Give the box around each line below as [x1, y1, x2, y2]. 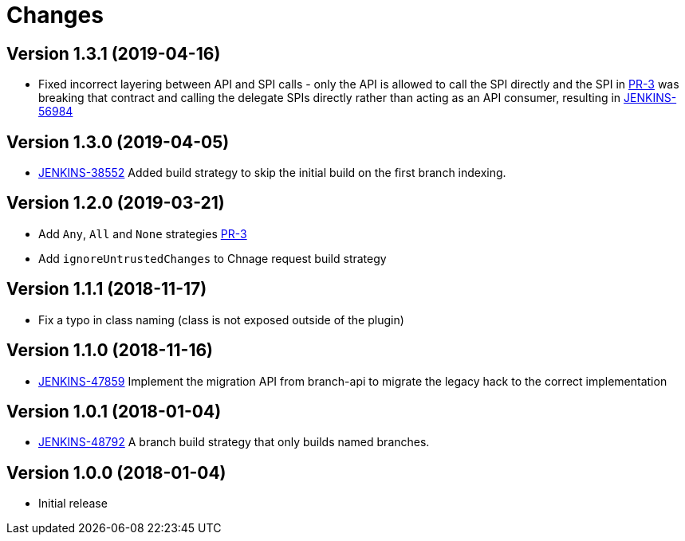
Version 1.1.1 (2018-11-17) [6, 279, 207, 300]
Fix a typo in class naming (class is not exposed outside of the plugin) [38, 312, 404, 327]
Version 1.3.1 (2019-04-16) [6, 43, 221, 64]
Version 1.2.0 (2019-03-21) [6, 193, 225, 214]
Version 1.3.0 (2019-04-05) [6, 131, 230, 152]
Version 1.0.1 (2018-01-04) [6, 401, 222, 421]
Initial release [38, 496, 108, 511]
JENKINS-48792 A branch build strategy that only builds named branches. [38, 435, 430, 449]
